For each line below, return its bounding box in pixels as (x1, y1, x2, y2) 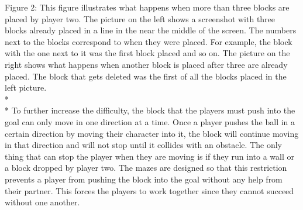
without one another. (5, 196, 80, 208)
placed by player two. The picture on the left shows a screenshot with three (5, 12, 276, 25)
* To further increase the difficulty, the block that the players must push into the (5, 104, 295, 116)
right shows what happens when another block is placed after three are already (5, 58, 288, 70)
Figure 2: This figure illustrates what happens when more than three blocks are (5, 1, 290, 13)
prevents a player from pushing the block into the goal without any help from (5, 173, 283, 185)
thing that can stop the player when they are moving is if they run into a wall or (5, 150, 294, 162)
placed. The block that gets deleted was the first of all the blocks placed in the (5, 70, 287, 82)
